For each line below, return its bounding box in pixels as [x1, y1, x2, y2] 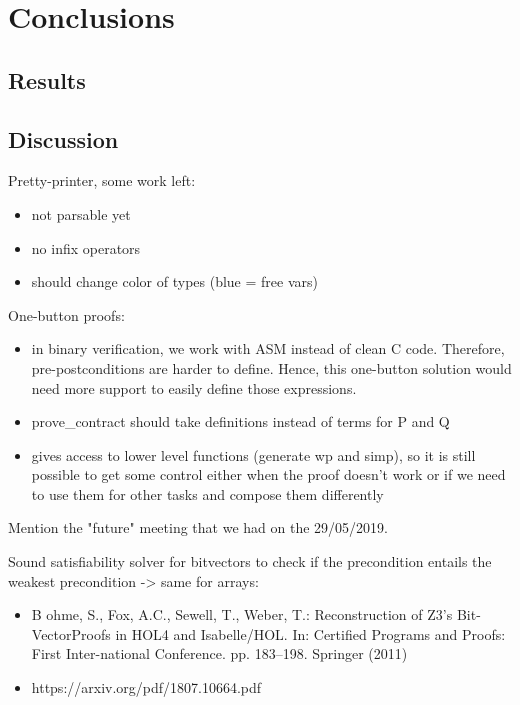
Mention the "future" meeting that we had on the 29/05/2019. [8, 517, 388, 538]
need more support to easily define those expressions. [31, 377, 357, 398]
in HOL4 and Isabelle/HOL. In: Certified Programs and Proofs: [115, 623, 506, 644]
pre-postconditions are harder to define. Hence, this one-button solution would [31, 357, 512, 378]
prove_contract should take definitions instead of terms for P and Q [31, 411, 450, 432]
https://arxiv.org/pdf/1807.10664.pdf [31, 677, 262, 698]
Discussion [8, 123, 119, 154]
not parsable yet [31, 203, 131, 224]
